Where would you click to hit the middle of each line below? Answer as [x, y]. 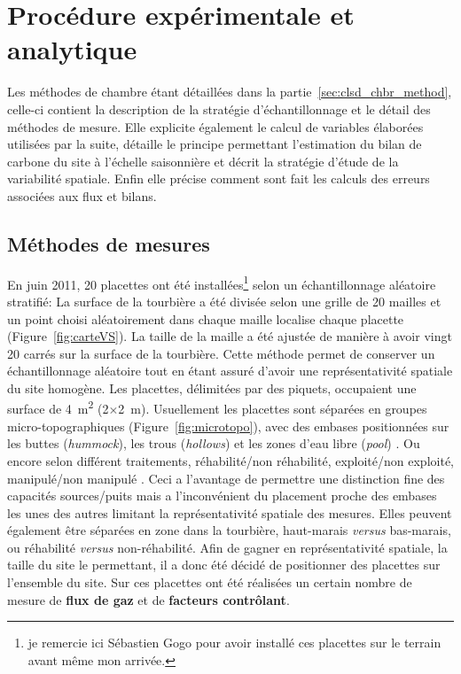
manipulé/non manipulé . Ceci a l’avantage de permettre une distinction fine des [226, 478]
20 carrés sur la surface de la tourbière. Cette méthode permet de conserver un [221, 353]
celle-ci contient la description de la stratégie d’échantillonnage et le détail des [219, 108]
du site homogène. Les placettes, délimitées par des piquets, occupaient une [212, 387]
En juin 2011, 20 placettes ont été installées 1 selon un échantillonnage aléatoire [222, 283]
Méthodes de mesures [109, 243]
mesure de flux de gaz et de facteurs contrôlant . [148, 599]
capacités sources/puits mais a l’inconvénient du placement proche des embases [222, 496]
